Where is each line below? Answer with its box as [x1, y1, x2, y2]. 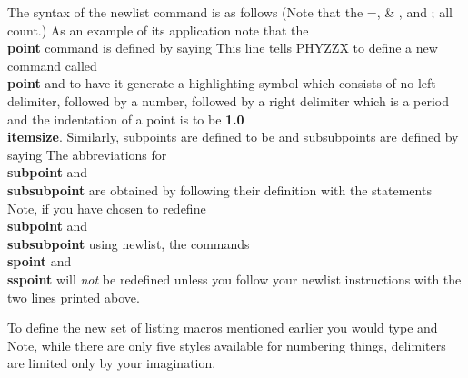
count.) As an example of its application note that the [7, 20, 309, 39]
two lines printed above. [7, 287, 140, 306]
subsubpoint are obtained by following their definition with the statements [7, 180, 432, 199]
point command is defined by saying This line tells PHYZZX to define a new [7, 38, 438, 57]
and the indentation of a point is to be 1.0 [7, 109, 244, 128]
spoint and [7, 252, 72, 271]
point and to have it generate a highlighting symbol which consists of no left [7, 74, 436, 93]
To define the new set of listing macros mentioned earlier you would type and [7, 318, 438, 337]
